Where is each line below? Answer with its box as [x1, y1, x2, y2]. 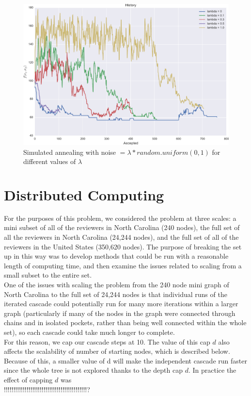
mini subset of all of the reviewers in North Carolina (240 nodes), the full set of [4, 222, 240, 232]
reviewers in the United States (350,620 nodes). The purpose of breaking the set [4, 241, 242, 251]
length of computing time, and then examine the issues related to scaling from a [4, 260, 242, 270]
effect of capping [4, 374, 53, 384]
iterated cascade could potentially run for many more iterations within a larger [4, 298, 238, 309]
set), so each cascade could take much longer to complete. [4, 327, 175, 337]
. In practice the [188, 365, 236, 375]
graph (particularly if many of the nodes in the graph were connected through [4, 308, 235, 318]
